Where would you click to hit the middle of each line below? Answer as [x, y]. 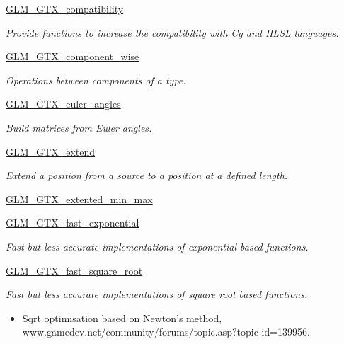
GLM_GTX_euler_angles [63, 104]
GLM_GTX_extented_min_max [79, 199]
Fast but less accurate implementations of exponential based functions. [157, 246]
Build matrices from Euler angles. [79, 127]
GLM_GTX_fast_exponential [73, 223]
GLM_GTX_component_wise [73, 56]
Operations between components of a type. [96, 80]
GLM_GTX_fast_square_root [74, 270]
